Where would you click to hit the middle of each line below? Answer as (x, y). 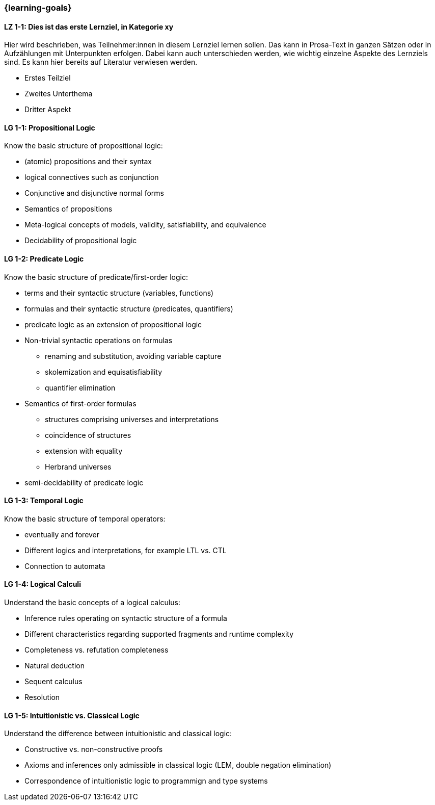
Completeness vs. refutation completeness (97, 650)
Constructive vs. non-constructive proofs (94, 749)
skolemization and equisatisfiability (104, 372)
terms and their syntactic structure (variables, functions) (119, 293)
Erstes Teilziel (48, 78)
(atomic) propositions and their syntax (88, 162)
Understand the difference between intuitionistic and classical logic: (118, 734)
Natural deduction (55, 666)
